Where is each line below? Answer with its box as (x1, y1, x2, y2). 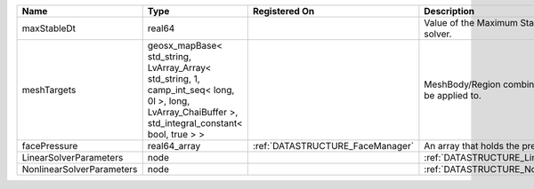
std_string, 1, (147, 73, 200, 84)
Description (424, 5, 475, 17)
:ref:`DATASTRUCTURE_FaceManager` (252, 140, 414, 152)
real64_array (147, 140, 201, 152)
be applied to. (424, 90, 482, 101)
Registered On (252, 5, 315, 17)
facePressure (21, 140, 78, 152)
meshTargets (21, 84, 77, 96)
